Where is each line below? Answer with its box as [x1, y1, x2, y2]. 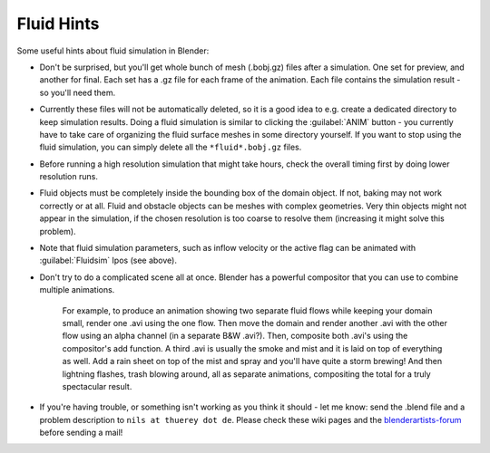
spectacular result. [62, 381, 132, 391]
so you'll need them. [39, 87, 116, 98]
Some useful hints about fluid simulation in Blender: [16, 45, 210, 56]
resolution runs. [39, 171, 99, 182]
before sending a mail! [39, 427, 123, 439]
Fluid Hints [16, 14, 100, 34]
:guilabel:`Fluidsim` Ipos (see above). [39, 255, 177, 266]
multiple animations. [39, 284, 115, 295]
